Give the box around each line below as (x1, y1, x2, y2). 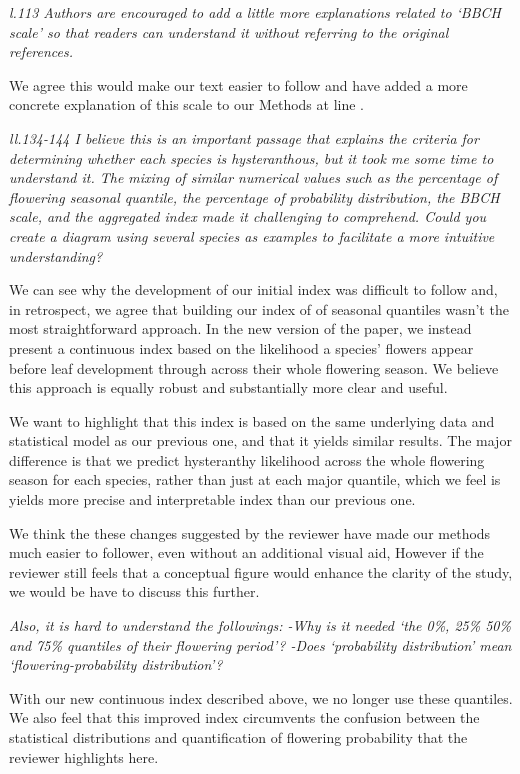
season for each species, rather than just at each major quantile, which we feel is (9, 469, 501, 490)
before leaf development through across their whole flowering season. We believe (9, 357, 499, 378)
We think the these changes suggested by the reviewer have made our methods (9, 522, 491, 543)
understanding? (9, 245, 103, 266)
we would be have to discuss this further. (9, 581, 260, 602)
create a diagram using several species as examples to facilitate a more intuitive (9, 225, 495, 246)
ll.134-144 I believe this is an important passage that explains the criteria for (9, 127, 479, 148)
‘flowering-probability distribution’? (9, 654, 223, 675)
